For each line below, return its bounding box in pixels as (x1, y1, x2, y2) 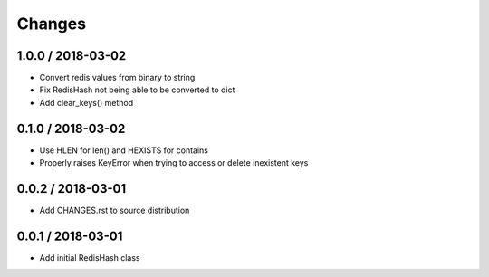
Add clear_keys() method (39, 97, 134, 108)
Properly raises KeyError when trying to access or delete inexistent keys (39, 158, 309, 168)
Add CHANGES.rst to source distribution (39, 205, 190, 216)
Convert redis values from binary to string (39, 72, 196, 83)
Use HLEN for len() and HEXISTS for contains (39, 145, 208, 156)
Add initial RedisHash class (39, 252, 140, 263)
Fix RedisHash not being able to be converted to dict (39, 84, 235, 95)
